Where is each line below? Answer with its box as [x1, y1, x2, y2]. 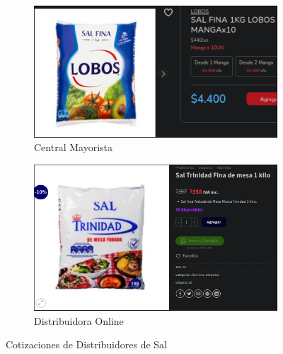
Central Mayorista [34, 140, 112, 155]
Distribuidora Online [34, 313, 124, 328]
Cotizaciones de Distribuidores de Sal [6, 337, 168, 352]
